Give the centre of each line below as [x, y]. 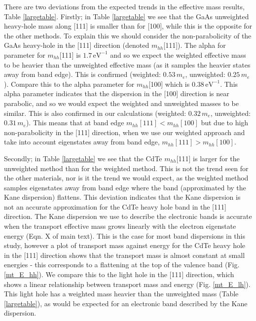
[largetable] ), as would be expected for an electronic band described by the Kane [126, 303]
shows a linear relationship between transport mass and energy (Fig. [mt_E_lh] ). [127, 284]
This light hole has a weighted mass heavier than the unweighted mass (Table [121, 294]
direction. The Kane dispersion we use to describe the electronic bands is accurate [128, 216]
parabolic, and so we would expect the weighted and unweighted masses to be [121, 103]
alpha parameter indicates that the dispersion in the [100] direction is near [117, 93]
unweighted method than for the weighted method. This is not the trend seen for [126, 168]
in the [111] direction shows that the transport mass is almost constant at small [125, 255]
